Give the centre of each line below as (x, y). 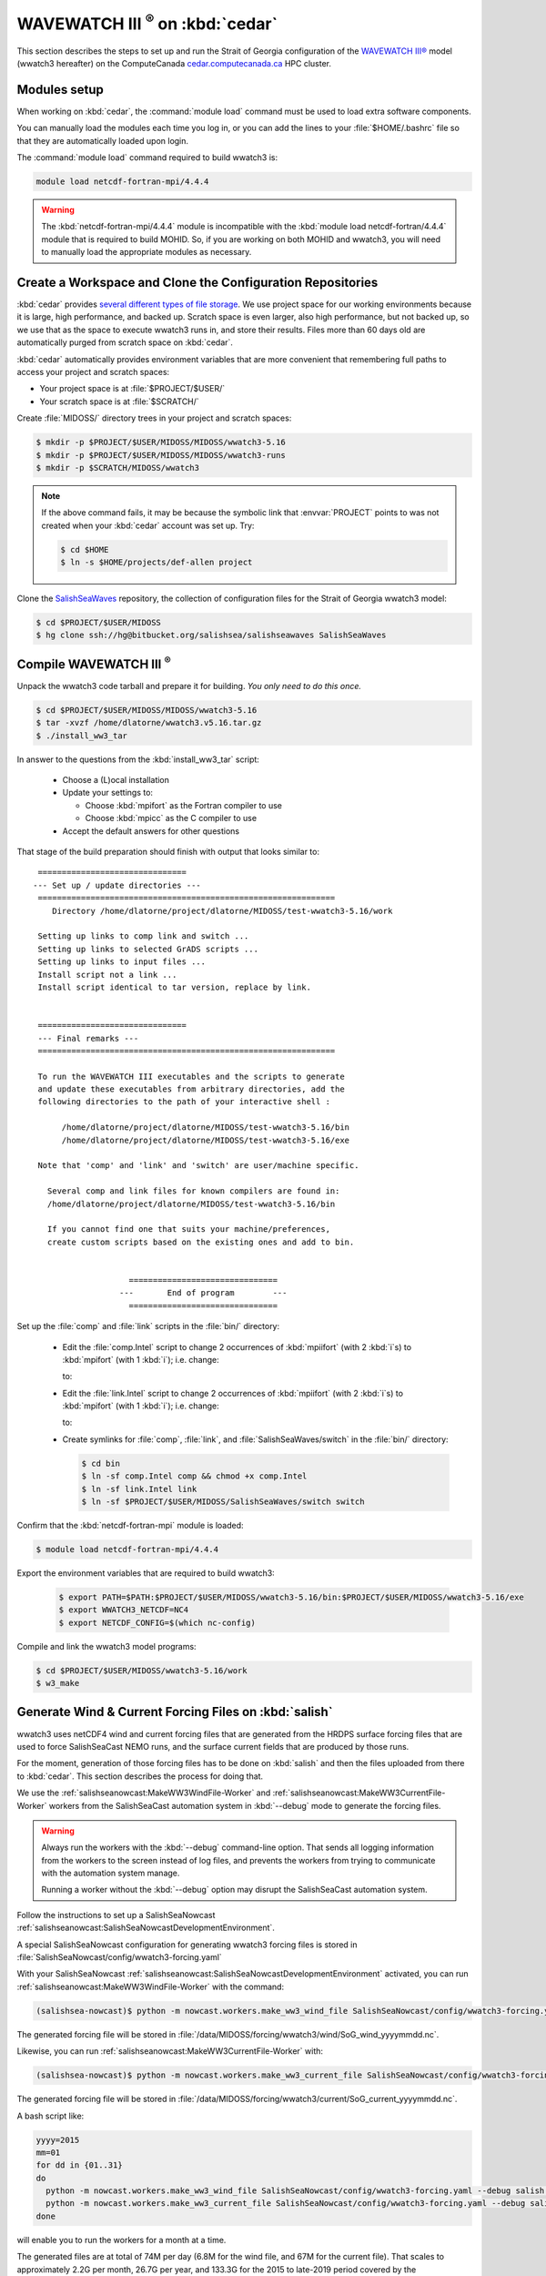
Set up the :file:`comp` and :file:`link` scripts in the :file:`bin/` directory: (148, 1326)
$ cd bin (101, 1463)
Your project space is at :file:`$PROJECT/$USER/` (132, 389)
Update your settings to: (108, 793)
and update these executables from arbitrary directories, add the (191, 1089)
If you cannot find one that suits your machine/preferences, (189, 1229)
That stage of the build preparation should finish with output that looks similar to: (168, 852)
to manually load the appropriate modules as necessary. (147, 252)
